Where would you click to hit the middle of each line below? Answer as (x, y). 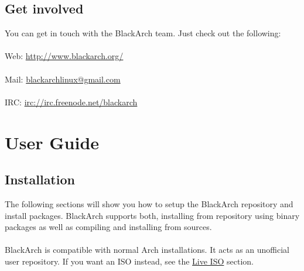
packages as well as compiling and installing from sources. (108, 227)
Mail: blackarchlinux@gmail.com (63, 79)
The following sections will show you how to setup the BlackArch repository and (149, 203)
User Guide (52, 142)
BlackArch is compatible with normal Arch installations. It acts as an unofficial (147, 250)
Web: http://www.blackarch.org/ (64, 56)
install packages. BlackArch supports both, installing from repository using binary (152, 215)
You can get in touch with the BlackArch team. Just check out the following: (143, 33)
